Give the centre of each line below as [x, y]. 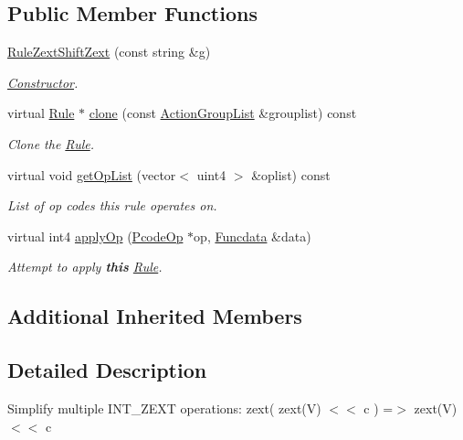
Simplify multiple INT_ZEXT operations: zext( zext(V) [164, 408]
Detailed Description [107, 370]
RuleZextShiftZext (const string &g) [109, 52]
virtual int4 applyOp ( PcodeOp [95, 236]
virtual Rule [41, 113]
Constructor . [43, 82]
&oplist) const [291, 174]
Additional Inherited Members [155, 316]
